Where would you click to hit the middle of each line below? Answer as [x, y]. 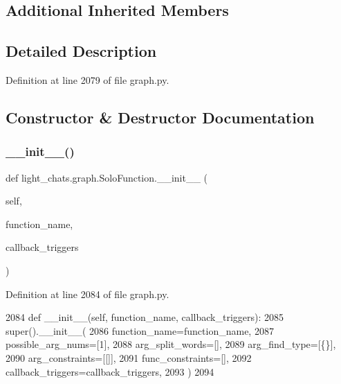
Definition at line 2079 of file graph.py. [87, 79]
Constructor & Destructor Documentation [160, 117]
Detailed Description [81, 51]
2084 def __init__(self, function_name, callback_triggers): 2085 [145, 317]
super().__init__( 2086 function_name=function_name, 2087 [140, 330]
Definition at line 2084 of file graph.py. [87, 294]
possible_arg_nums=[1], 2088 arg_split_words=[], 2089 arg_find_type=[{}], [171, 344]
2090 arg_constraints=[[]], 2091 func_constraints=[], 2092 [129, 357]
